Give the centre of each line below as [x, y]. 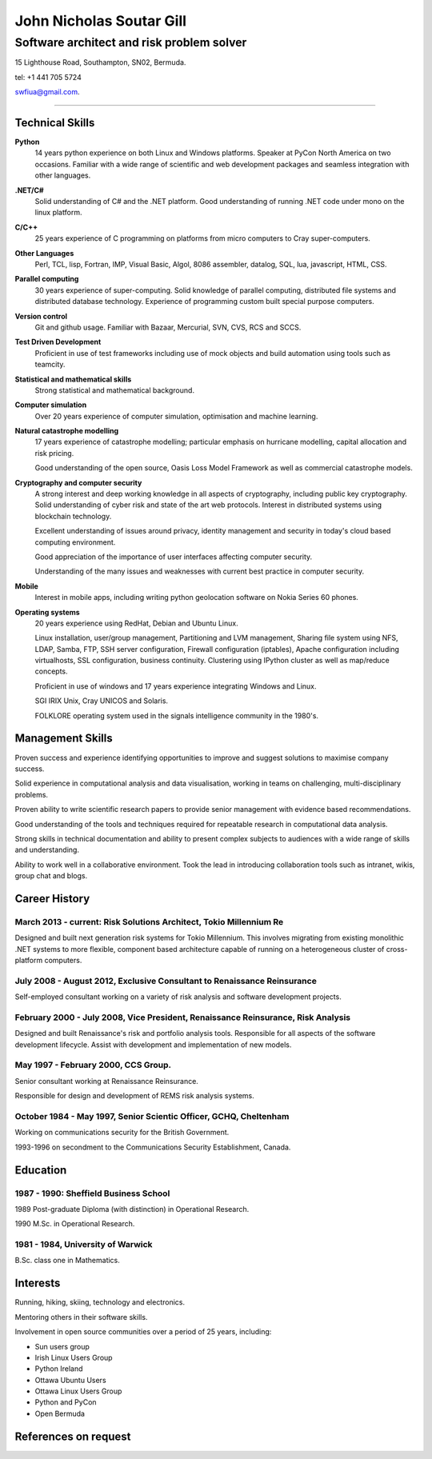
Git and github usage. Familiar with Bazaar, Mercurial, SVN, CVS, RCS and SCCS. [168, 327]
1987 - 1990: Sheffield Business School [92, 1193]
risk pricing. [54, 453]
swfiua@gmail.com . [47, 92]
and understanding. [47, 850]
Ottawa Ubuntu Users [71, 1380]
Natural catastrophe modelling [67, 431]
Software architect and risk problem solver [131, 42]
